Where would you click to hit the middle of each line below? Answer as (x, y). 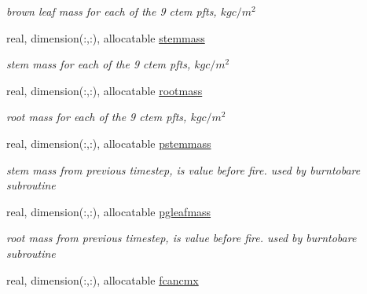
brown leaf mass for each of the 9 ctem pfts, (112, 11)
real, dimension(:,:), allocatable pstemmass (109, 143)
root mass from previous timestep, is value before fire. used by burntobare (182, 238)
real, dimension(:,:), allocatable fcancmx (103, 279)
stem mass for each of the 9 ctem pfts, (99, 64)
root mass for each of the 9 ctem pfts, (97, 117)
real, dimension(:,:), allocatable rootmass (105, 90)
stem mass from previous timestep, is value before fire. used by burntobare (183, 169)
